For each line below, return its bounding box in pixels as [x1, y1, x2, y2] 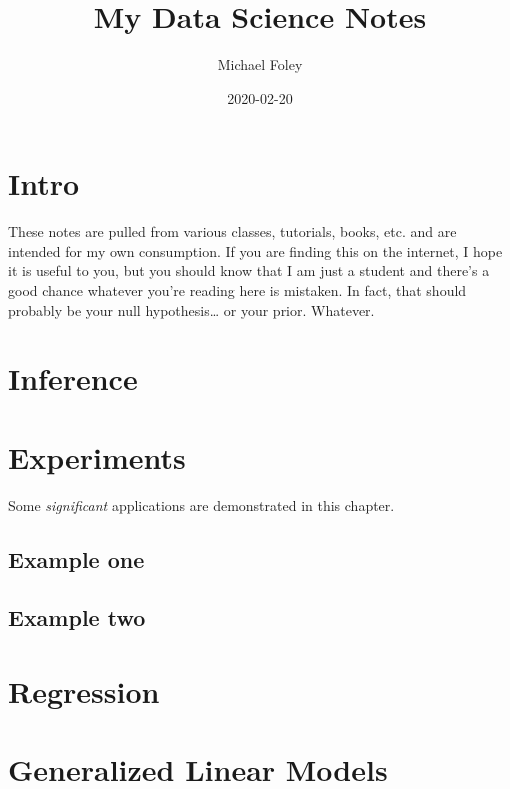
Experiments [8, 436, 186, 477]
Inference [8, 358, 138, 399]
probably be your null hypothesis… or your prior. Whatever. [8, 299, 375, 320]
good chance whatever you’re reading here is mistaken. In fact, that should [8, 280, 467, 301]
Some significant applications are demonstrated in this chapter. [8, 494, 395, 515]
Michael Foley [217, 54, 303, 75]
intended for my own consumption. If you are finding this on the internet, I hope [8, 240, 503, 261]
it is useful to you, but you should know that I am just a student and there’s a [8, 260, 490, 281]
